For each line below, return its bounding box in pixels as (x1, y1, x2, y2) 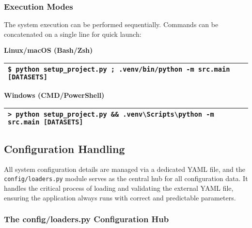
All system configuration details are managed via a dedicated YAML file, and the (4, 164, 245, 174)
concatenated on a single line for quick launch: (4, 29, 142, 39)
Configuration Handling (4, 141, 125, 156)
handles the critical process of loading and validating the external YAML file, (4, 183, 234, 193)
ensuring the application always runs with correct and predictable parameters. (4, 192, 236, 202)
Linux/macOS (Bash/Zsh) (4, 45, 93, 55)
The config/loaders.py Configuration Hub (4, 213, 169, 225)
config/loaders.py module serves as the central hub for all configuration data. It (4, 173, 248, 183)
